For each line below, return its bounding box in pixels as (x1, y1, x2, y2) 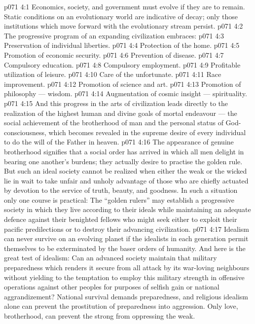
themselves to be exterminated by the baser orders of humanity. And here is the (4, 243, 246, 253)
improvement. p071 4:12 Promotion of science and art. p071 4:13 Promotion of (4, 78, 241, 89)
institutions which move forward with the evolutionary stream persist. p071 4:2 (4, 21, 243, 31)
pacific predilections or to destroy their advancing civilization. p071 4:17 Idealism (4, 223, 250, 234)
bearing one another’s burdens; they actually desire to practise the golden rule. (4, 156, 243, 166)
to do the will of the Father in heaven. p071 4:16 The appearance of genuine (4, 137, 234, 147)
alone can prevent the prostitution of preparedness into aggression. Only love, (4, 301, 238, 311)
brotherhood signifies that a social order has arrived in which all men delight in (4, 146, 244, 156)
